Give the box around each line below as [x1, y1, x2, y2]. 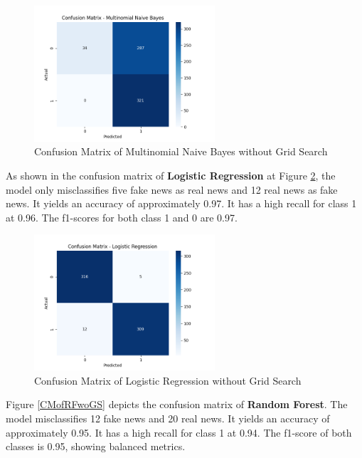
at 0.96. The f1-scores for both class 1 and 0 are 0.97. [6, 209, 238, 224]
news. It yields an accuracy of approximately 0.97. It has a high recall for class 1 [6, 196, 357, 211]
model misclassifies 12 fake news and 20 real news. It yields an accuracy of [6, 410, 330, 425]
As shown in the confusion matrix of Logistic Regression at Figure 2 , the [6, 167, 336, 182]
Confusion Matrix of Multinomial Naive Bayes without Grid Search [34, 144, 328, 159]
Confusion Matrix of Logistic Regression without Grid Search [34, 373, 302, 387]
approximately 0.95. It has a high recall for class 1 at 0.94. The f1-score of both [6, 425, 352, 439]
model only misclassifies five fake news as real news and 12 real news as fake [6, 182, 338, 197]
